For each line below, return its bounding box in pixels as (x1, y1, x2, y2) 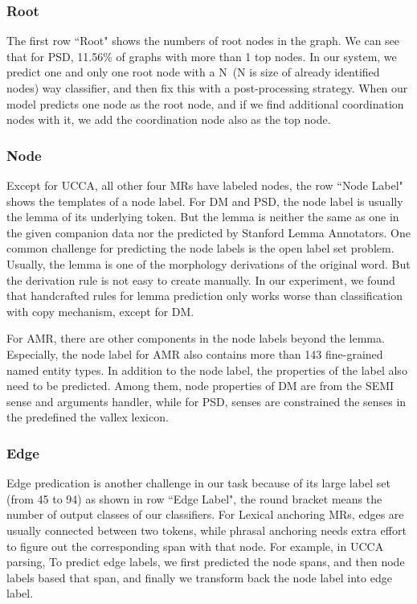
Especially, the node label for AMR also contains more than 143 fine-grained (6, 345, 383, 362)
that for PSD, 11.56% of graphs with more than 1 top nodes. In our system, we (6, 47, 397, 64)
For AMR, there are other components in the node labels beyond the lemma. (6, 330, 385, 347)
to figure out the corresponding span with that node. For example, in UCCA (6, 537, 384, 554)
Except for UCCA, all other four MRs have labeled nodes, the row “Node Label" (6, 177, 403, 193)
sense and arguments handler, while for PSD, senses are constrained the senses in (6, 392, 407, 409)
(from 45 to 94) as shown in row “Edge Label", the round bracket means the (6, 490, 382, 507)
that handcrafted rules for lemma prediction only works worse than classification (6, 287, 403, 304)
